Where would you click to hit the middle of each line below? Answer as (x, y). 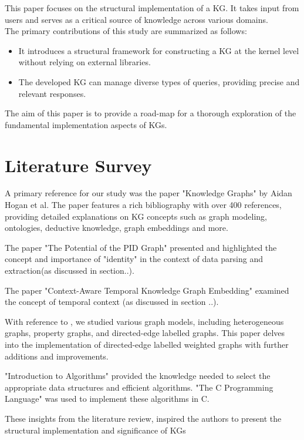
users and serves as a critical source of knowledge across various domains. (136, 19)
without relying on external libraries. (85, 62)
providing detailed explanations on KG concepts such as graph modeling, (136, 216)
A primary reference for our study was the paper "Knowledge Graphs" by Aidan (148, 193)
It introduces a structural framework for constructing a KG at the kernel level (159, 50)
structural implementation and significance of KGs (95, 430)
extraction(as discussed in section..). (70, 271)
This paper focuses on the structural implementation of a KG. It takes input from (152, 8)
